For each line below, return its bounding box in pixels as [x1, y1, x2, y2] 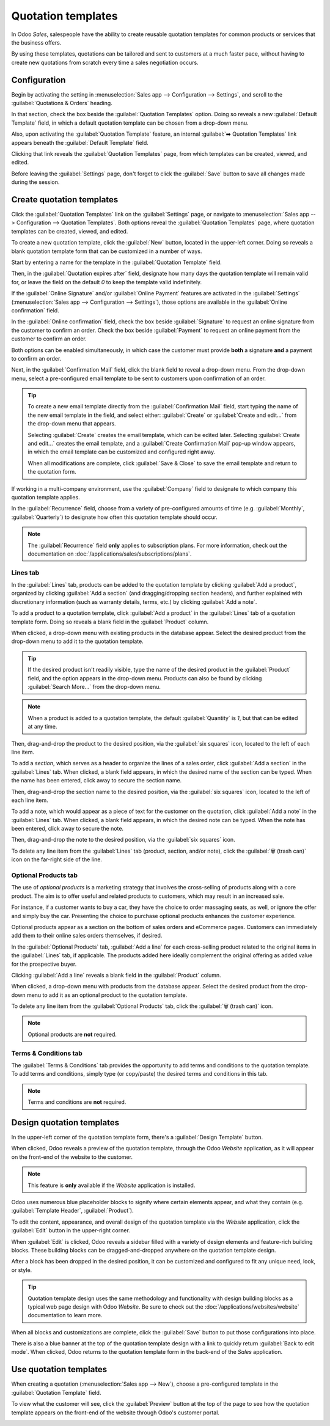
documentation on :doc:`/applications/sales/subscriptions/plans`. [28, 550, 192, 557]
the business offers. [11, 39, 62, 46]
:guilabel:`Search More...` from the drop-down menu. [28, 683, 161, 690]
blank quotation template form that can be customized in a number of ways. [11, 248, 202, 255]
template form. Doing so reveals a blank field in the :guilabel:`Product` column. [11, 618, 209, 625]
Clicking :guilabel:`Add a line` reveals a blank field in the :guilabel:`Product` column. [11, 971, 221, 979]
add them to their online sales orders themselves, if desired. [11, 932, 163, 939]
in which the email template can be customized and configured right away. [28, 448, 216, 455]
